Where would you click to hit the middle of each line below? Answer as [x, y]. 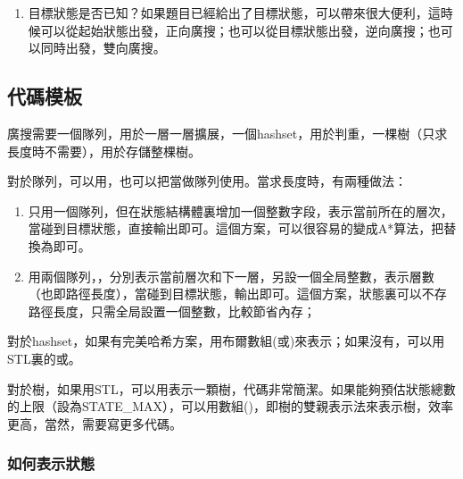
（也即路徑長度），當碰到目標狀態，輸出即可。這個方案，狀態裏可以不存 [237, 294]
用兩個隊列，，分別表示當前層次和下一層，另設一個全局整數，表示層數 [231, 276]
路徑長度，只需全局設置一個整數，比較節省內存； [172, 311]
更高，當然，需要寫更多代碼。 [95, 423]
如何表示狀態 [51, 463]
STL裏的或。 [44, 358]
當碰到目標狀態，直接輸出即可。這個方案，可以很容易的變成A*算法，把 [236, 228]
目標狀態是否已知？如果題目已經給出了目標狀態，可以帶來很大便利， [228, 13]
